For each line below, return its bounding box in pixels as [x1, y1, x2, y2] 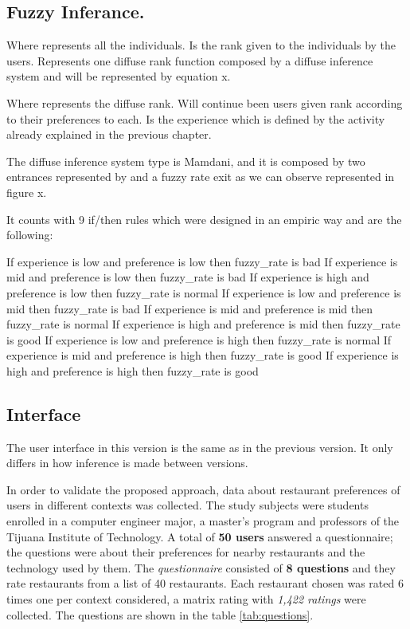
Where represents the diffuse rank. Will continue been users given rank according [6, 94, 403, 111]
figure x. [6, 183, 47, 200]
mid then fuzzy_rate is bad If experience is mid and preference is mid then [6, 300, 373, 316]
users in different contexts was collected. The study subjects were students [6, 497, 369, 513]
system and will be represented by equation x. [6, 68, 231, 85]
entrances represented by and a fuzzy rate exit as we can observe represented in [6, 168, 395, 185]
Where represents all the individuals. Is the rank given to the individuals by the [6, 37, 396, 53]
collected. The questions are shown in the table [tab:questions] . [6, 606, 314, 623]
